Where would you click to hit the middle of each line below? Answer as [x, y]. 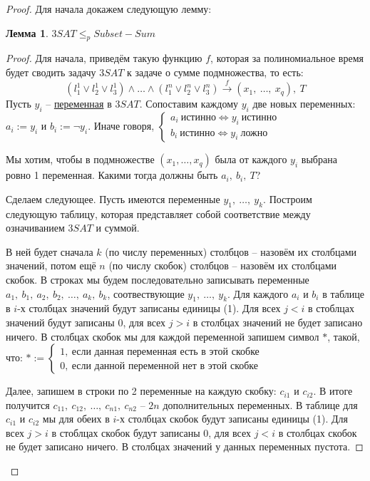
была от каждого [251, 159]
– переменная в [79, 104]
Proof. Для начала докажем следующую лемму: [109, 9]
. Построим [288, 198]
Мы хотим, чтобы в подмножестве [80, 159]
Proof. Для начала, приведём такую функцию [104, 58]
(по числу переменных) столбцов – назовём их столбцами [231, 251]
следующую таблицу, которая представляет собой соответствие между [158, 213]
